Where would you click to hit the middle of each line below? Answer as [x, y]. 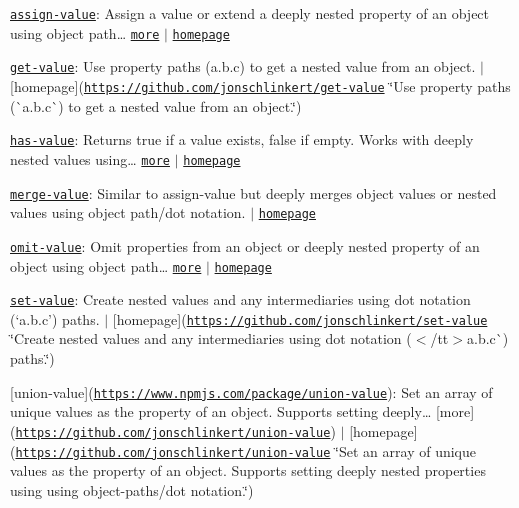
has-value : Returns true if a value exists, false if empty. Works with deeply [242, 139]
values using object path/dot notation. [128, 212]
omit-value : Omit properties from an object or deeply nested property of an [245, 245]
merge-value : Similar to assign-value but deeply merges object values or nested [253, 192]
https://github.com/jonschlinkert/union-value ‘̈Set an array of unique [245, 450]
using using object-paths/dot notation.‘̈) [132, 489]
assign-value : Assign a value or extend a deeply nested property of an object [250, 13]
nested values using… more [90, 158]
